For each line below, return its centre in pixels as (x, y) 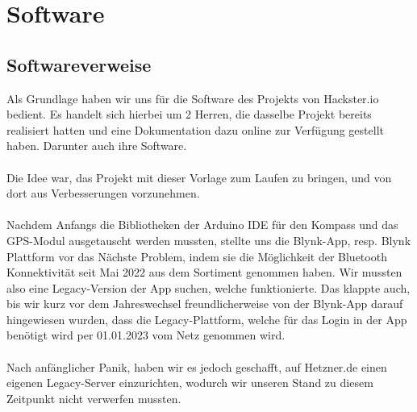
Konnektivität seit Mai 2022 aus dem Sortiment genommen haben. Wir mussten (204, 272)
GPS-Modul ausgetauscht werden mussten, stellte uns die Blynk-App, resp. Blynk (209, 240)
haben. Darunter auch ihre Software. (97, 146)
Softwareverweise (79, 64)
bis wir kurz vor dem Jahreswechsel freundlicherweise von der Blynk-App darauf (205, 304)
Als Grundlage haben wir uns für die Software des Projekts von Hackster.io (193, 98)
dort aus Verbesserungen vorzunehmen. (103, 193)
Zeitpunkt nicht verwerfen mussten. (94, 398)
